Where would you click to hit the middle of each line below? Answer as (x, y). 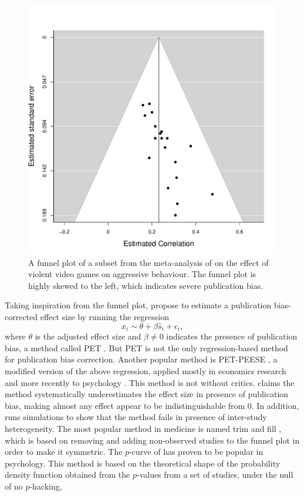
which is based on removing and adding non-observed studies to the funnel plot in (152, 440)
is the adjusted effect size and (88, 336)
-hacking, (46, 486)
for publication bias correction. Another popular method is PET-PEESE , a (141, 359)
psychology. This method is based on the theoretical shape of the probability (143, 463)
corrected (21, 316)
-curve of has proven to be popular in (196, 452)
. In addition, (275, 405)
